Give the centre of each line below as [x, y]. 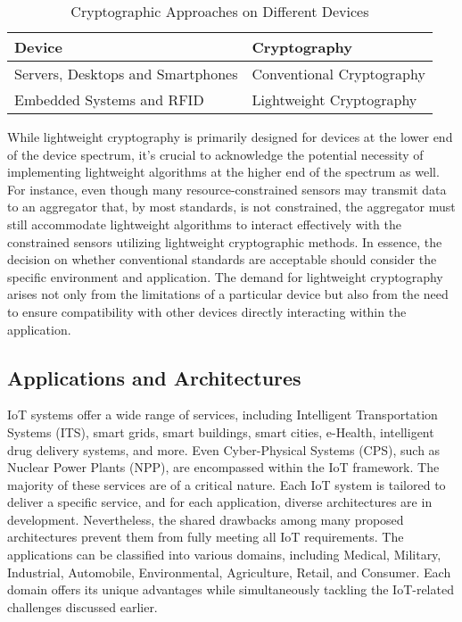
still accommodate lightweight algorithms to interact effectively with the [204, 224]
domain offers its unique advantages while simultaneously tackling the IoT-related [231, 589]
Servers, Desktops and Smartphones [126, 74]
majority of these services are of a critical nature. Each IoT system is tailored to [227, 484]
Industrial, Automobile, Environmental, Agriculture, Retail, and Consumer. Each [229, 572]
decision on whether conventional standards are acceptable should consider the [222, 259]
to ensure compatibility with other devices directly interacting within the [207, 311]
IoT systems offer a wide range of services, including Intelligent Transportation [223, 415]
